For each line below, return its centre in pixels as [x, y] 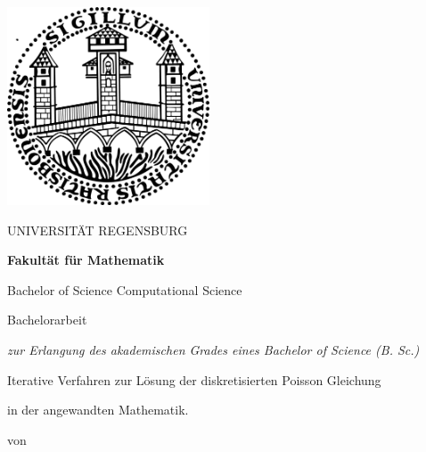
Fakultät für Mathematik [86, 260]
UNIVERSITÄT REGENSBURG [98, 230]
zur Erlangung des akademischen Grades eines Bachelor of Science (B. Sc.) [213, 350]
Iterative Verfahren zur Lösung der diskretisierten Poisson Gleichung [194, 379]
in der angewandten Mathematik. [98, 410]
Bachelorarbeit [47, 320]
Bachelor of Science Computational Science [125, 289]
